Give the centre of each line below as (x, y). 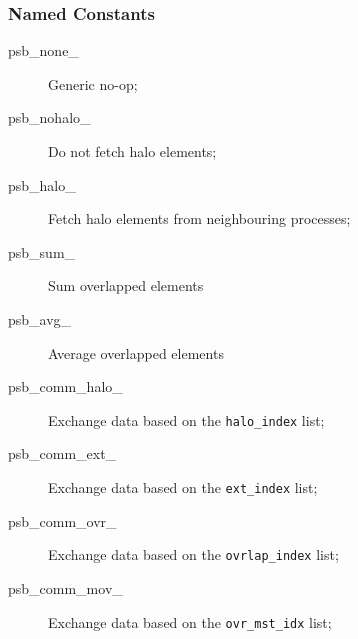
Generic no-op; (93, 83)
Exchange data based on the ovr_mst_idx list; (190, 621)
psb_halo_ (42, 184)
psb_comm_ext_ (62, 453)
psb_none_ (43, 50)
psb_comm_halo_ (65, 386)
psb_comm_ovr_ (62, 520)
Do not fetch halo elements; (132, 151)
